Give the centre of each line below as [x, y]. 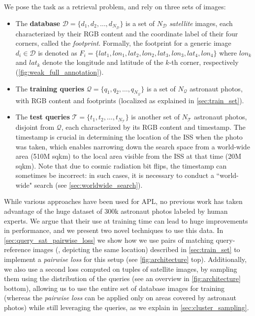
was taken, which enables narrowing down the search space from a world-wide [133, 146]
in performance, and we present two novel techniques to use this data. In [114, 230]
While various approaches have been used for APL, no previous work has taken [123, 201]
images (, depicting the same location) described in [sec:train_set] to [136, 249]
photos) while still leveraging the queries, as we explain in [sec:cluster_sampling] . [127, 307]
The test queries [43, 117]
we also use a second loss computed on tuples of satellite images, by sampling [121, 269]
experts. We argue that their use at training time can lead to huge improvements [126, 220]
